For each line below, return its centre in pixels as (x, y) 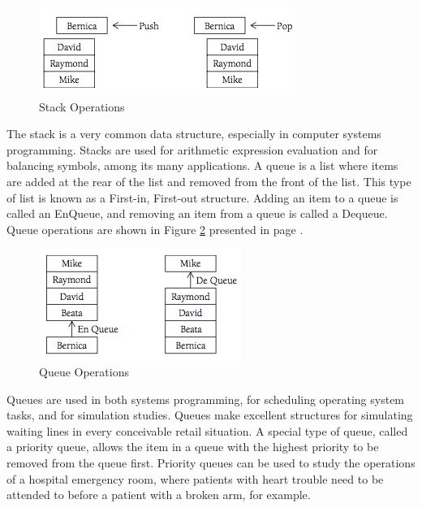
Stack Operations (82, 106)
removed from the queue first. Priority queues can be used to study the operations (211, 462)
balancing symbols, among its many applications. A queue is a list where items (202, 165)
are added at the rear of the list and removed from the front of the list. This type (209, 181)
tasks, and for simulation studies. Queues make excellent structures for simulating (210, 415)
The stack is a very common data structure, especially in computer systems (194, 134)
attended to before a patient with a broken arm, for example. (159, 495)
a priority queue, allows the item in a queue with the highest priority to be (193, 447)
